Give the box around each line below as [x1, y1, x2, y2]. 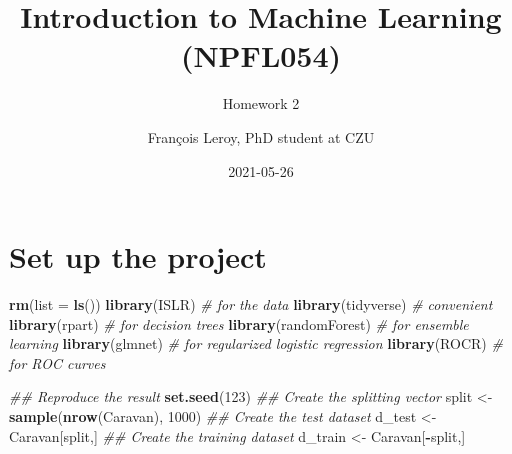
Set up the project [9, 236, 267, 277]
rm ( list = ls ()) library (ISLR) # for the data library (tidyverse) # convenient [9, 294, 493, 315]
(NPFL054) [180, 35, 342, 76]
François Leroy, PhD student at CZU [147, 126, 375, 147]
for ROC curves [9, 352, 106, 373]
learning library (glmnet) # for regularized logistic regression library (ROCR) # [9, 333, 503, 354]
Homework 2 [222, 93, 300, 114]
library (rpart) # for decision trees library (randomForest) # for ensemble [9, 313, 469, 334]
